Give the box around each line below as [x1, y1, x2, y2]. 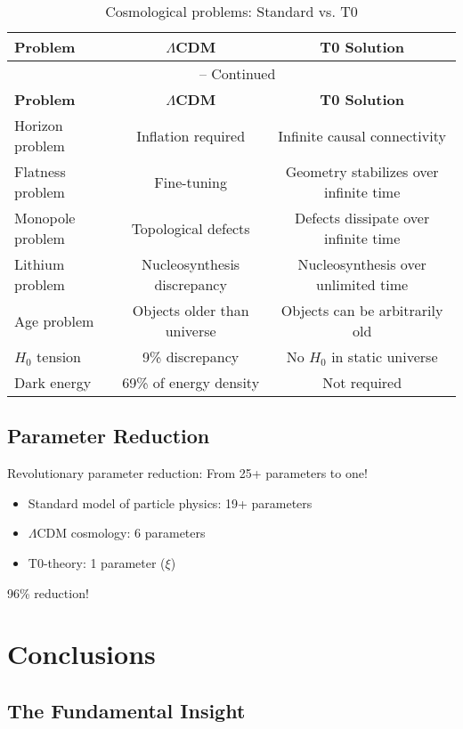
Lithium [14, 254, 65, 274]
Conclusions [7, 636, 156, 672]
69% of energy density [122, 372, 260, 393]
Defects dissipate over [295, 207, 430, 228]
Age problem [14, 310, 94, 331]
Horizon [14, 115, 63, 135]
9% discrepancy [142, 346, 240, 367]
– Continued [199, 63, 276, 84]
